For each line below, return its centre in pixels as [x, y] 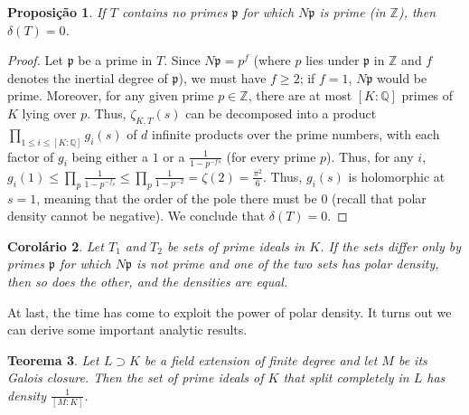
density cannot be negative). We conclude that [136, 216]
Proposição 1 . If [56, 12]
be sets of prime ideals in [236, 245]
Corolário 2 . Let [56, 245]
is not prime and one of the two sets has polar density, [288, 264]
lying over [49, 113]
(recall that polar [379, 198]
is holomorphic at [397, 176]
